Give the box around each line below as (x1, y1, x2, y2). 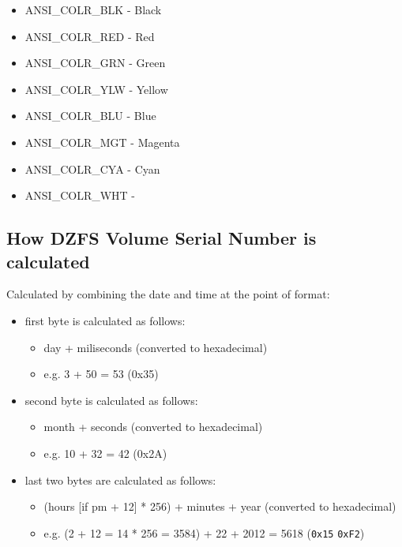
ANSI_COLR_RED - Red (24, 28, 155, 44)
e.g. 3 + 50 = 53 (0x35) (43, 365, 159, 382)
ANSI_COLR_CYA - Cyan (24, 160, 160, 177)
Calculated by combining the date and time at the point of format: (6, 286, 330, 302)
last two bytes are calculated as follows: (24, 471, 216, 488)
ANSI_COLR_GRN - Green (24, 54, 166, 71)
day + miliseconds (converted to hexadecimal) (43, 339, 268, 355)
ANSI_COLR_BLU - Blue (24, 107, 156, 124)
